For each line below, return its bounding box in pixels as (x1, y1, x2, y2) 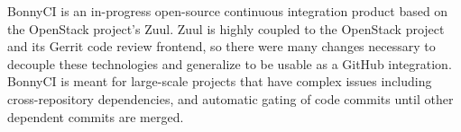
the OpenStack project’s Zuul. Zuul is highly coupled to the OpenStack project (7, 19, 445, 38)
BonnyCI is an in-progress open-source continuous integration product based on (7, 2, 448, 20)
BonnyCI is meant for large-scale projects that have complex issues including (7, 72, 432, 91)
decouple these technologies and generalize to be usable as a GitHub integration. (7, 54, 452, 73)
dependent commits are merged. (7, 107, 184, 126)
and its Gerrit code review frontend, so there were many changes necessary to (7, 37, 436, 56)
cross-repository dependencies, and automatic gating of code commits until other (7, 89, 454, 108)
